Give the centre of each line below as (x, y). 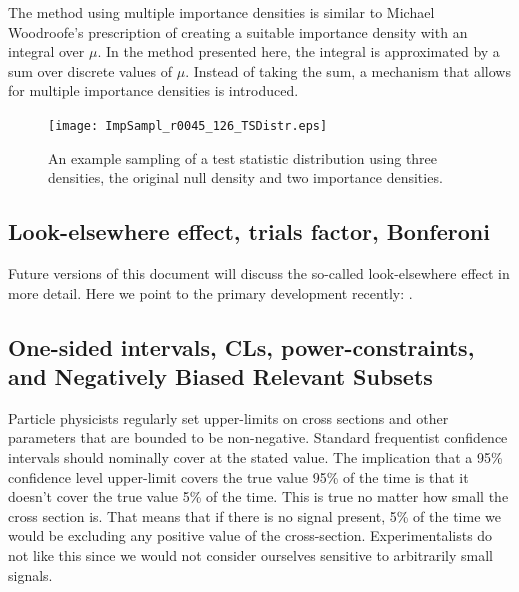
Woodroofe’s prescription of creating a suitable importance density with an (238, 31)
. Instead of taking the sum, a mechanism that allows (348, 70)
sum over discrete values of (90, 70)
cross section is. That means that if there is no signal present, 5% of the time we (254, 515)
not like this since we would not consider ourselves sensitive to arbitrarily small (250, 554)
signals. (30, 574)
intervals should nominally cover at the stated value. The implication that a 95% (255, 456)
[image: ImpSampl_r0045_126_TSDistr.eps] (188, 125)
